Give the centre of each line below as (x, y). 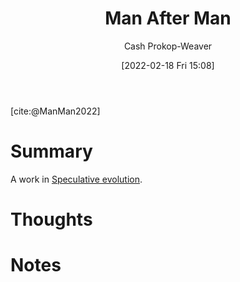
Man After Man (168, 18)
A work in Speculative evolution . (76, 179)
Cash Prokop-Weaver (168, 46)
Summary (51, 151)
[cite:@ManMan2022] (55, 111)
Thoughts (51, 219)
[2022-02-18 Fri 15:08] (168, 65)
